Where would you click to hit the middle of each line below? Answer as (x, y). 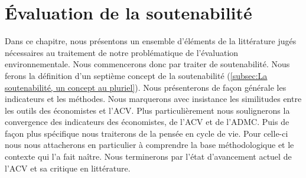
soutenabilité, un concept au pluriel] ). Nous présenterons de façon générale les (146, 87)
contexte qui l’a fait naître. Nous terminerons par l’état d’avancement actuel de (148, 156)
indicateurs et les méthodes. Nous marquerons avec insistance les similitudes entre (153, 99)
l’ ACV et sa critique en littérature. (68, 168)
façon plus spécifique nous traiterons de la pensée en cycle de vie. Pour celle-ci (147, 133)
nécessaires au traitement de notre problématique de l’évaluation (122, 52)
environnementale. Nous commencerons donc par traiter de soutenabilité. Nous (147, 64)
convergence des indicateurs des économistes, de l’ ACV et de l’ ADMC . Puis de (147, 122)
